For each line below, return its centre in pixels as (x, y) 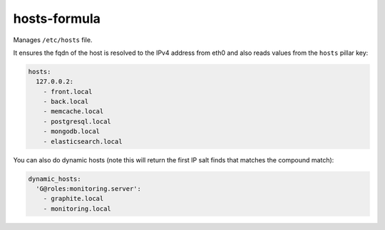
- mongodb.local (71, 131)
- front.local (68, 92)
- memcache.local (73, 111)
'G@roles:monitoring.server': (89, 189)
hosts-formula (57, 19)
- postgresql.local (77, 121)
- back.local (66, 102)
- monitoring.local (77, 209)
